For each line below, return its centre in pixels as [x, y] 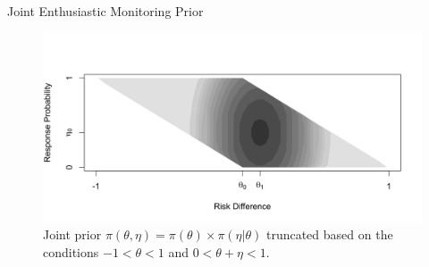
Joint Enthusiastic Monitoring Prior [105, 11]
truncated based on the [329, 234]
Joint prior [72, 234]
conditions [71, 251]
